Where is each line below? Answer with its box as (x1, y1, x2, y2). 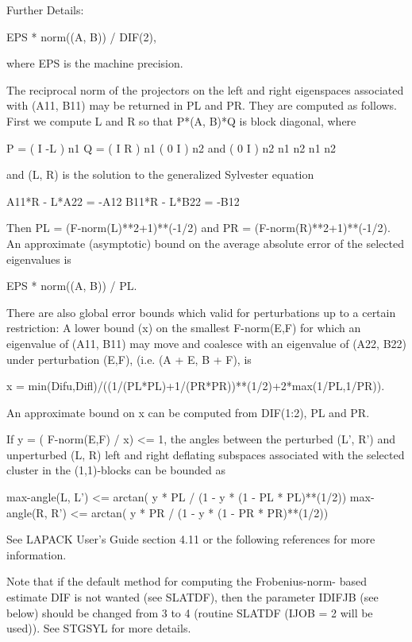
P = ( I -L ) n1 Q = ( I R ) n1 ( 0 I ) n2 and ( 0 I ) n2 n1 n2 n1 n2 (6, 139, 337, 156)
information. (6, 546, 67, 563)
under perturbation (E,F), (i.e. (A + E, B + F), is (6, 350, 252, 367)
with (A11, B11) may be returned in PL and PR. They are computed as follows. (6, 97, 398, 114)
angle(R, (6, 504, 48, 520)
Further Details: (6, 2, 84, 17)
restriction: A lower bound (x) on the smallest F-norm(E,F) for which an (6, 319, 361, 336)
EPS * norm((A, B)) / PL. (6, 277, 137, 294)
